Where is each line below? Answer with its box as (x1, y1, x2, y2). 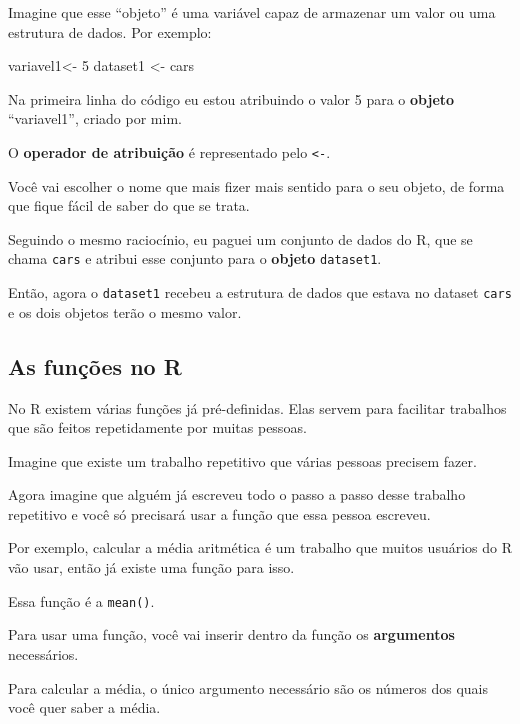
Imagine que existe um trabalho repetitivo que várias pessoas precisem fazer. (8, 450, 477, 471)
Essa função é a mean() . (8, 590, 155, 611)
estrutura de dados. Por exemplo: (8, 21, 212, 42)
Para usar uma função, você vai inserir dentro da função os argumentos (8, 624, 455, 645)
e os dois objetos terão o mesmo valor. (8, 301, 242, 322)
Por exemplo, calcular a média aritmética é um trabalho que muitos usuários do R (8, 537, 513, 558)
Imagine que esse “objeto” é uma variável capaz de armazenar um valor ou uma (8, 2, 496, 22)
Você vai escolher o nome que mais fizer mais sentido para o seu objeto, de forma (8, 175, 505, 196)
